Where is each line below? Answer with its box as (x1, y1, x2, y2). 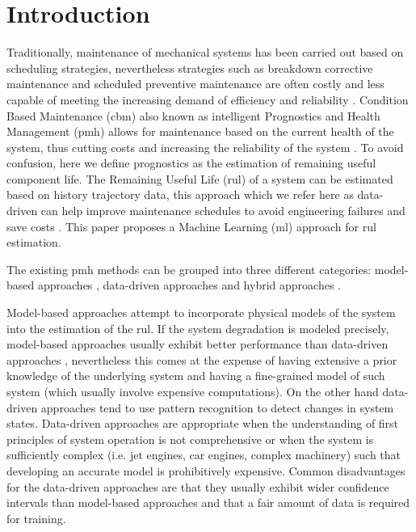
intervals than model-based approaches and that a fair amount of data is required (6, 494, 410, 511)
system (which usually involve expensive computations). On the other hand (6, 383, 379, 399)
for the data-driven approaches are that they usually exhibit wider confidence (6, 478, 389, 495)
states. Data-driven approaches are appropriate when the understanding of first (6, 415, 399, 432)
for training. (6, 509, 66, 526)
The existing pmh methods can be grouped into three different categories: (6, 260, 372, 277)
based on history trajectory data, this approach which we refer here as (6, 186, 354, 203)
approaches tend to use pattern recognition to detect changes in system (40, 399, 394, 416)
